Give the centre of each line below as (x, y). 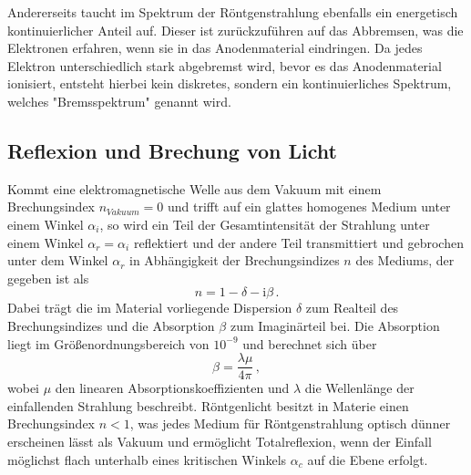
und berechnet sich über (310, 343)
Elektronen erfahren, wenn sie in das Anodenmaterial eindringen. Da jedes (215, 48)
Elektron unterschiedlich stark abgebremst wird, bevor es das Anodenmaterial (225, 65)
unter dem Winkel (58, 260)
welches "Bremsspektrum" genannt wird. (119, 101)
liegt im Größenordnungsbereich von (108, 343)
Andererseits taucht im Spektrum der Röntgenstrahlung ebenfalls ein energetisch (233, 12)
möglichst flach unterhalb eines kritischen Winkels (147, 459)
